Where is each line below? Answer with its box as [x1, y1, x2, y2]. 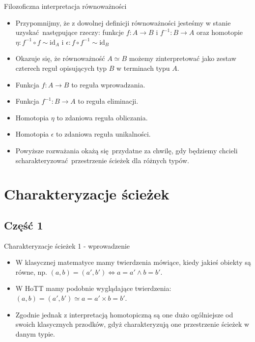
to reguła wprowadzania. [71, 79, 145, 89]
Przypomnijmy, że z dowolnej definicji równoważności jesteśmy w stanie [15, 17, 231, 28]
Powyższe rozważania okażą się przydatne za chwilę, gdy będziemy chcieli [15, 145, 238, 155]
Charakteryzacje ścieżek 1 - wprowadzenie [4, 240, 130, 251]
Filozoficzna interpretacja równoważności [4, 1, 127, 11]
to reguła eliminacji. [78, 96, 139, 106]
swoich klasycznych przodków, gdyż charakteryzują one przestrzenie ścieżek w [15, 319, 250, 329]
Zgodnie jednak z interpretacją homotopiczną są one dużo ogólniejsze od [15, 309, 233, 319]
